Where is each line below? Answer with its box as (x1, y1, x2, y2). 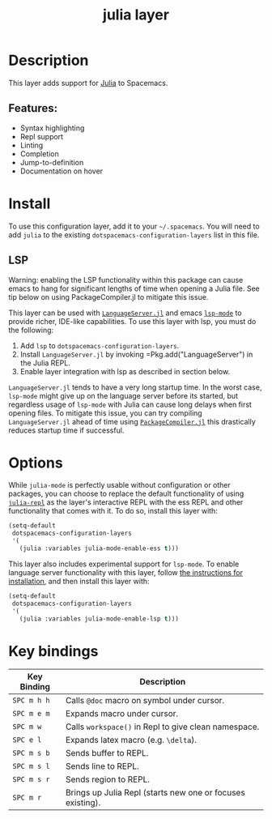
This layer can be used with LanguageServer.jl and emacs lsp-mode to (8, 308, 242, 318)
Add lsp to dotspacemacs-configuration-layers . (19, 340, 180, 350)
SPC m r (12, 793, 42, 803)
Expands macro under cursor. (65, 708, 179, 719)
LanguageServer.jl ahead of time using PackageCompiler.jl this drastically (8, 416, 257, 426)
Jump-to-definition (19, 157, 84, 167)
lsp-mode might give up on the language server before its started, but (8, 390, 239, 400)
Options (8, 454, 63, 471)
